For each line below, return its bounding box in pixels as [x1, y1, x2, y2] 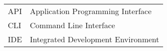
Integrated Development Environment [29, 34, 160, 45]
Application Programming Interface [29, 5, 152, 17]
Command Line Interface [29, 19, 115, 31]
